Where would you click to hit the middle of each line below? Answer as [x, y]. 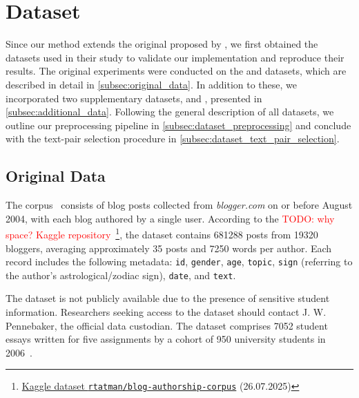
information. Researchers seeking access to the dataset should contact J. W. [166, 312]
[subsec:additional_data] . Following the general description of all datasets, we [170, 112]
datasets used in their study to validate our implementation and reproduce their [175, 57]
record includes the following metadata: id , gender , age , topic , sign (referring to [179, 262]
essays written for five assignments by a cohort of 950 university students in [166, 339]
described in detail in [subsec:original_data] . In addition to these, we [151, 84]
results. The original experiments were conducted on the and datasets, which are [176, 71]
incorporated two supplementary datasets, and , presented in [134, 98]
